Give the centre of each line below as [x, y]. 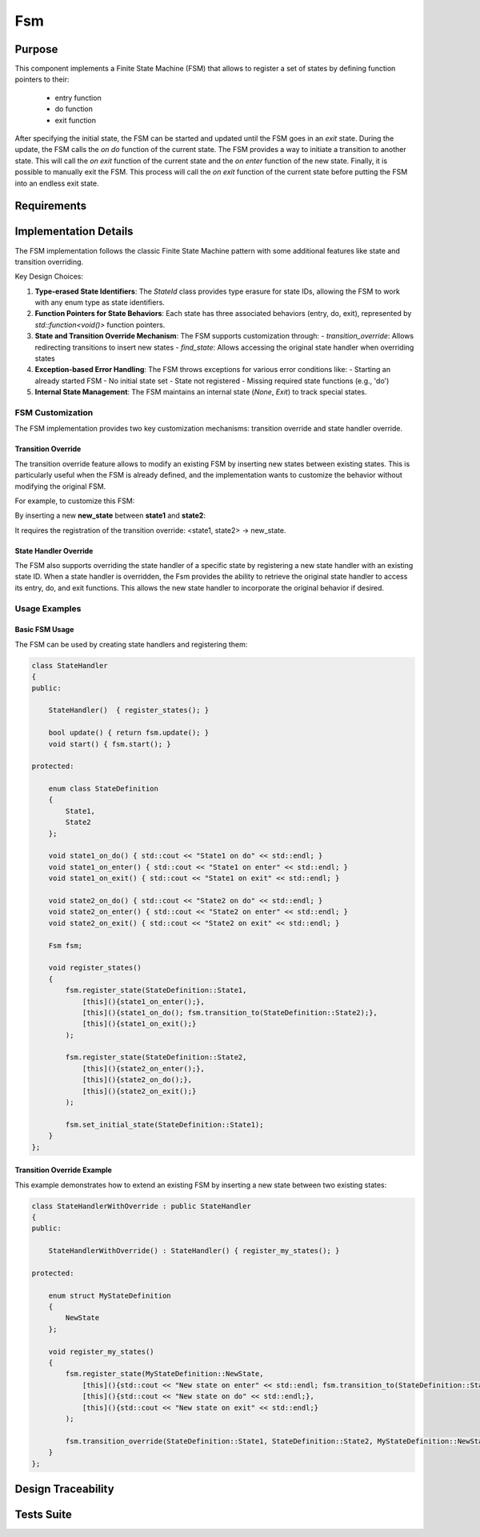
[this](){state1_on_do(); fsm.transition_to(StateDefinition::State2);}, [230, 1013]
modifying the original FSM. [60, 486]
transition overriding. [49, 262]
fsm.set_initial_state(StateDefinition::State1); [164, 1125]
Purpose [36, 49]
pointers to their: [42, 79]
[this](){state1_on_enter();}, [144, 1001]
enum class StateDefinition [104, 789]
